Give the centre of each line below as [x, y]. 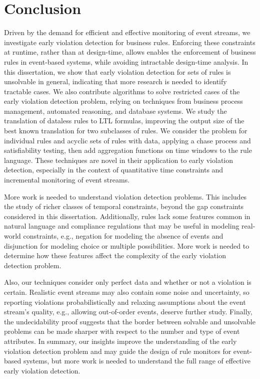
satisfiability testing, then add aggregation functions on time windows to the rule [128, 150]
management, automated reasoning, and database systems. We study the [115, 111]
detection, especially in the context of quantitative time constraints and [114, 170]
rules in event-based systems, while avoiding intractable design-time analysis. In [126, 61]
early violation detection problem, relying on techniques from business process [123, 101]
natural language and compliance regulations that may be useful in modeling [122, 226]
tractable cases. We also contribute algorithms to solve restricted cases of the [122, 91]
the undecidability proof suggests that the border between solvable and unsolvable [130, 321]
